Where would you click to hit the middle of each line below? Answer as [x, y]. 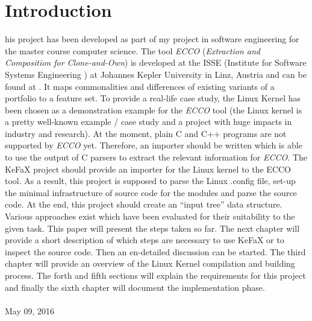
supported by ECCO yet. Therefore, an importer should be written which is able [154, 145]
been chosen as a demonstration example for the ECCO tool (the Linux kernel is [154, 110]
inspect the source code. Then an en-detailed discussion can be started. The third [155, 251]
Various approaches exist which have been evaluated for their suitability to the [150, 216]
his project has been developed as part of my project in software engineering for [152, 39]
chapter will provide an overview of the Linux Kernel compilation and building [150, 263]
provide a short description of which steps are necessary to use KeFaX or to [145, 240]
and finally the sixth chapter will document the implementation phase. [135, 287]
